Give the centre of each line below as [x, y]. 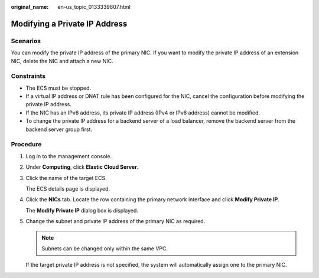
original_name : [30, 7]
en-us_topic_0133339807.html [94, 7]
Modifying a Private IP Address [69, 24]
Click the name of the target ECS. [66, 178]
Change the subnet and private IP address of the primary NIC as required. [115, 221]
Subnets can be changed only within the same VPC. [105, 248]
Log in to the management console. [69, 156]
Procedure [26, 145]
